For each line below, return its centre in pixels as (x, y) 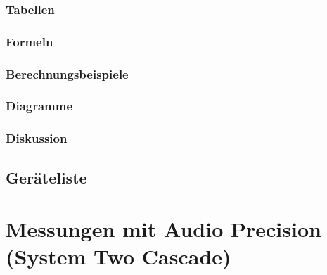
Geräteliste (46, 177)
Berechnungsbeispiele (67, 73)
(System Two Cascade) (118, 256)
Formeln (30, 41)
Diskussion (37, 138)
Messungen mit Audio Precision (163, 229)
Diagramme (39, 106)
